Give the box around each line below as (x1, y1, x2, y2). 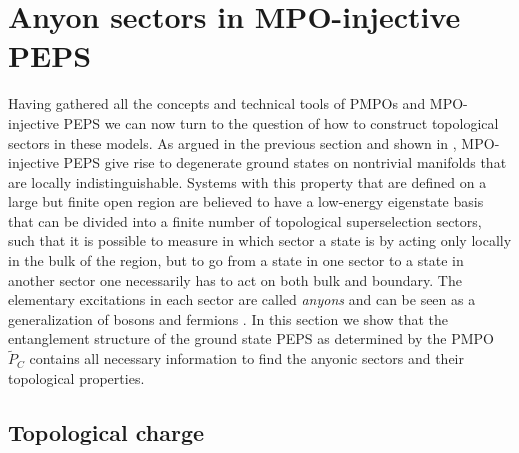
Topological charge (8, 416, 205, 447)
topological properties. (8, 367, 145, 388)
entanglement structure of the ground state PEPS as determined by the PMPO (8, 328, 494, 349)
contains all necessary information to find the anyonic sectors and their (29, 348, 465, 369)
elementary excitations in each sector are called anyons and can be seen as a (8, 289, 476, 310)
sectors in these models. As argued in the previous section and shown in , (8, 132, 457, 153)
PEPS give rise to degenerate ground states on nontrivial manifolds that (63, 152, 507, 173)
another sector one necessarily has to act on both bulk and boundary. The (8, 269, 462, 290)
